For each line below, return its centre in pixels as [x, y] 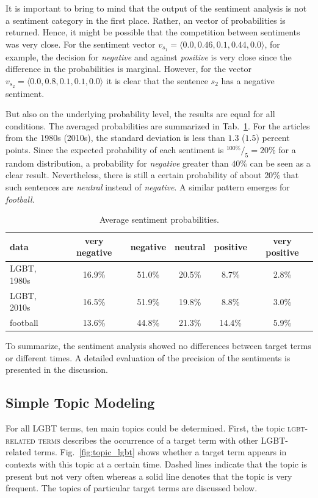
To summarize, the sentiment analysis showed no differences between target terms [158, 346]
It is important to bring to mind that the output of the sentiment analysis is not [156, 8]
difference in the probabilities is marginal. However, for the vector [128, 69]
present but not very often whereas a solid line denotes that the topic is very [149, 476]
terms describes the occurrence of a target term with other [148, 440]
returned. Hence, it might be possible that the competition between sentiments [153, 32]
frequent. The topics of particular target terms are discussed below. [132, 488]
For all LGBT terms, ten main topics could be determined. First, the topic [145, 428]
